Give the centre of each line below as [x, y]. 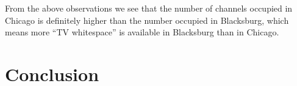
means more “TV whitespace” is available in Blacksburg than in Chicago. [142, 32]
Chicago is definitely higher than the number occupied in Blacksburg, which [147, 20]
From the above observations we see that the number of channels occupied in [149, 8]
